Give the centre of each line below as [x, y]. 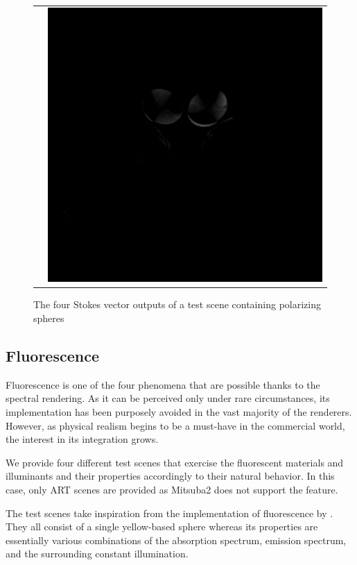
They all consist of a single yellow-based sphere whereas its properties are [162, 526]
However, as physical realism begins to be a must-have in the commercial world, [175, 425]
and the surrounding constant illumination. [97, 554]
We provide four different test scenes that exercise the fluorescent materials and [175, 462]
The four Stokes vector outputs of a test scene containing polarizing [177, 304]
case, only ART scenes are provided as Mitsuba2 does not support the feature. [172, 489]
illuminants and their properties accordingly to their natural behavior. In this [170, 476]
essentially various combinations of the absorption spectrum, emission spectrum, [176, 540]
